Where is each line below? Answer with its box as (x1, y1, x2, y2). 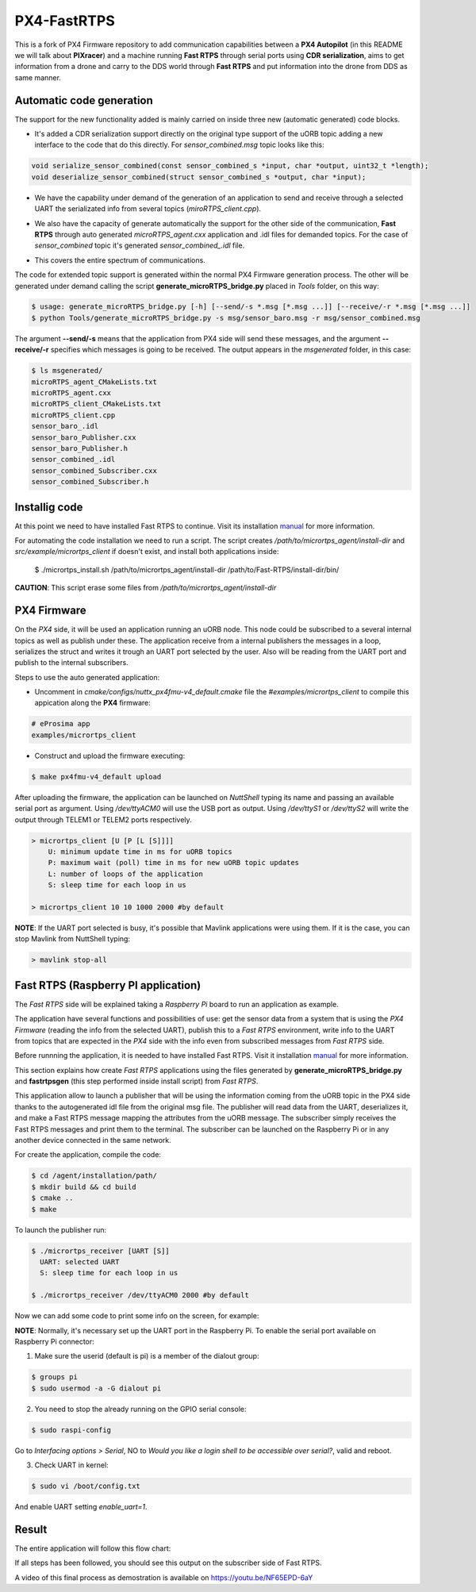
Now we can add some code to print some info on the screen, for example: (14, 1311, 259, 1321)
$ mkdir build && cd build (31, 1182, 136, 1191)
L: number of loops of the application (48, 869, 204, 879)
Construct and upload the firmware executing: (34, 751, 186, 760)
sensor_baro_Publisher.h (31, 444, 129, 452)
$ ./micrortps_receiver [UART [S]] (31, 1246, 170, 1256)
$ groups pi (31, 1373, 79, 1382)
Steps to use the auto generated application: (14, 672, 160, 682)
